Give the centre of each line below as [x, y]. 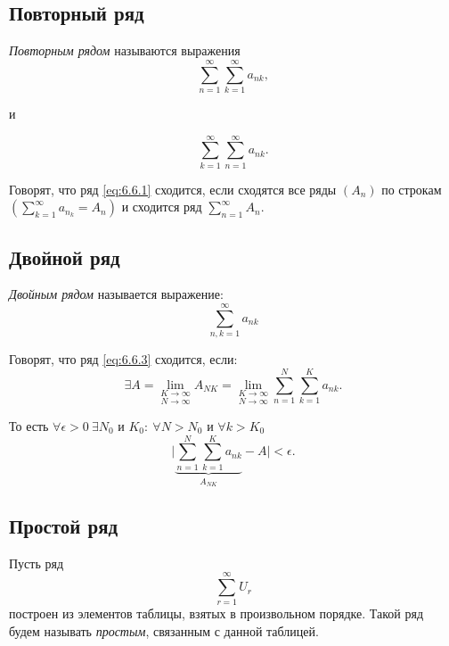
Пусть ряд [37, 563]
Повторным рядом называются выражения [125, 50]
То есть [29, 425]
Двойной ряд [65, 257]
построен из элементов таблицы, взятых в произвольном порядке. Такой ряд [216, 613]
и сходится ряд [162, 207]
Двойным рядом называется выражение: [116, 294]
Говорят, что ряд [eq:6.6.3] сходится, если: [123, 359]
